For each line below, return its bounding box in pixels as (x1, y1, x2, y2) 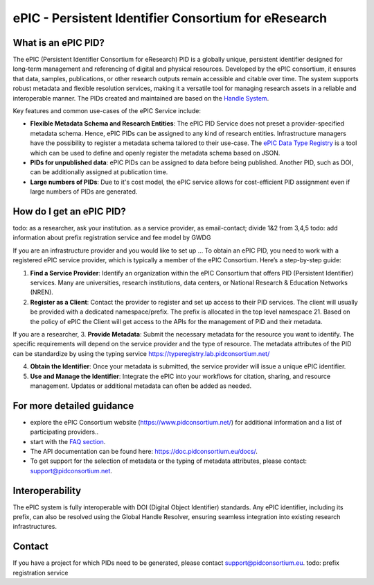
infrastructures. (12, 523, 57, 531)
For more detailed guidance (12, 400, 134, 412)
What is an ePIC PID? (12, 37, 105, 49)
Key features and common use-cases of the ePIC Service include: (12, 107, 201, 115)
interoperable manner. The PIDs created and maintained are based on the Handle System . (12, 94, 269, 102)
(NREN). (30, 288, 53, 296)
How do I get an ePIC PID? (12, 205, 126, 217)
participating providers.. (30, 427, 99, 436)
